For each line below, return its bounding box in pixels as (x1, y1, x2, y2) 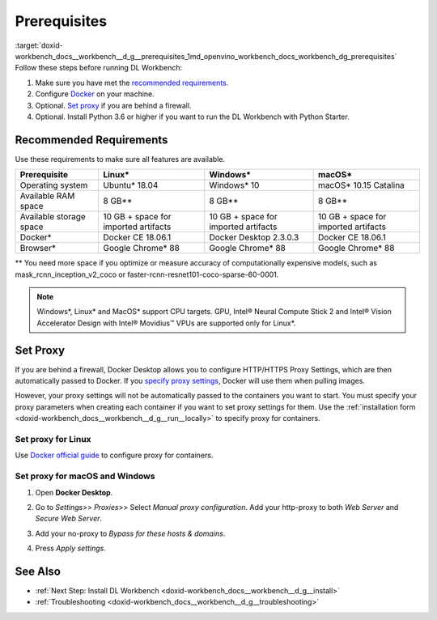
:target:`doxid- (15, 40, 64, 50)
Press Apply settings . (35, 543, 107, 554)
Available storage (19, 211, 87, 223)
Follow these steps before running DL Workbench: (15, 63, 183, 73)
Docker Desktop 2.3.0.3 (209, 231, 299, 243)
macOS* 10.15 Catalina (318, 180, 405, 191)
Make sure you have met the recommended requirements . (35, 78, 229, 87)
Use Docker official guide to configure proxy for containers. (15, 450, 214, 461)
